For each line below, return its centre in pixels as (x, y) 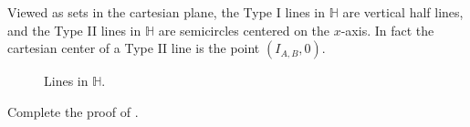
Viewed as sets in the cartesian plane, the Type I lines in (167, 12)
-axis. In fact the (387, 30)
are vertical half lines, (403, 12)
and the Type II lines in (74, 30)
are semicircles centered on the (244, 30)
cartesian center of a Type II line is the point (134, 48)
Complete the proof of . (73, 111)
